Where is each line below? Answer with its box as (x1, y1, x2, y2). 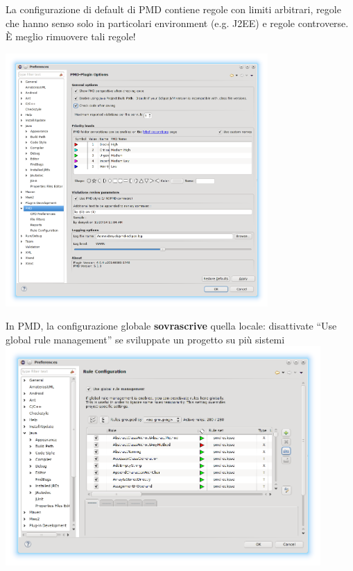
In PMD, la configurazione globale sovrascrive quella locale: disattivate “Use (6, 318, 337, 333)
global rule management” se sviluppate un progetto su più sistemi (6, 332, 285, 346)
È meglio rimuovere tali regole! (6, 29, 136, 44)
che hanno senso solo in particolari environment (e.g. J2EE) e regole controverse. (6, 15, 349, 30)
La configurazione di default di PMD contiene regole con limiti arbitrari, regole (6, 2, 341, 16)
